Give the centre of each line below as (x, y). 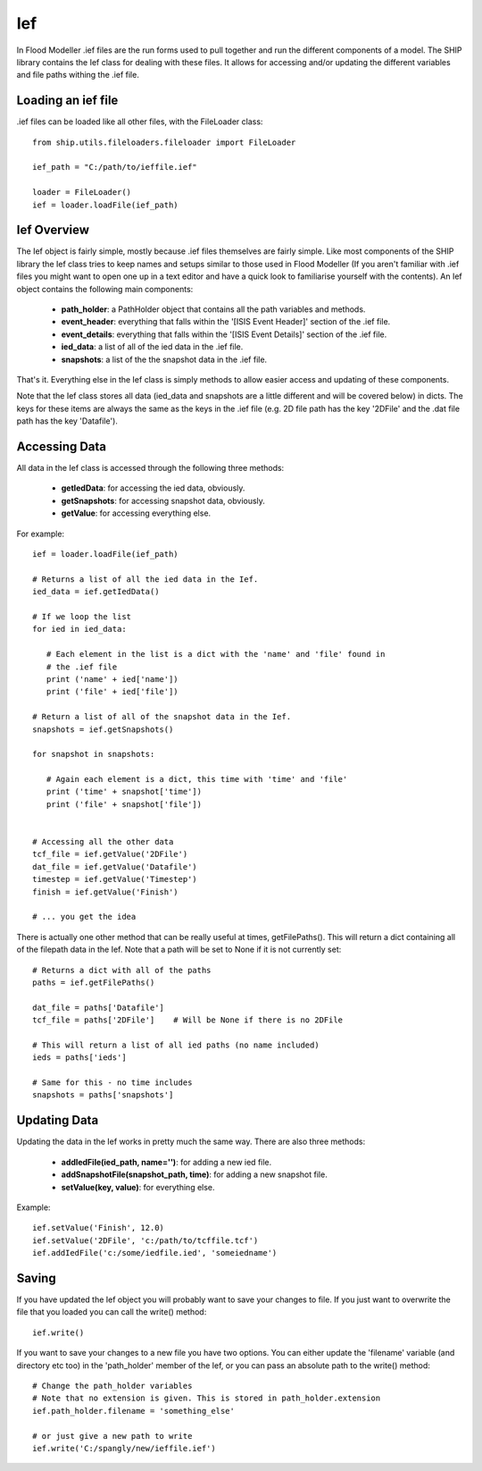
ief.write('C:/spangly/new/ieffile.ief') (124, 1448)
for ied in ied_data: (79, 629)
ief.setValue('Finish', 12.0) (99, 1228)
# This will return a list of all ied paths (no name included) (176, 1045)
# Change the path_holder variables (112, 1386)
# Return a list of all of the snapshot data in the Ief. (162, 717)
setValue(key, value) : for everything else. (138, 1187)
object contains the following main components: (105, 289)
